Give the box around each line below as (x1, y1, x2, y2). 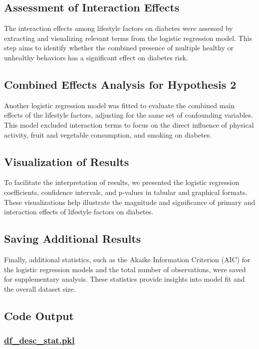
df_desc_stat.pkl (4, 334, 75, 347)
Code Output (4, 308, 74, 323)
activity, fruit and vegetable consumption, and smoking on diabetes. (4, 129, 212, 140)
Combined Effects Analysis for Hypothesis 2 (4, 76, 237, 92)
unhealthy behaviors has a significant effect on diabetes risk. (4, 52, 188, 62)
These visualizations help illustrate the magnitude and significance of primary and (4, 196, 256, 207)
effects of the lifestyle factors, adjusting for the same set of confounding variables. (4, 110, 253, 120)
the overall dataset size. (4, 283, 76, 294)
